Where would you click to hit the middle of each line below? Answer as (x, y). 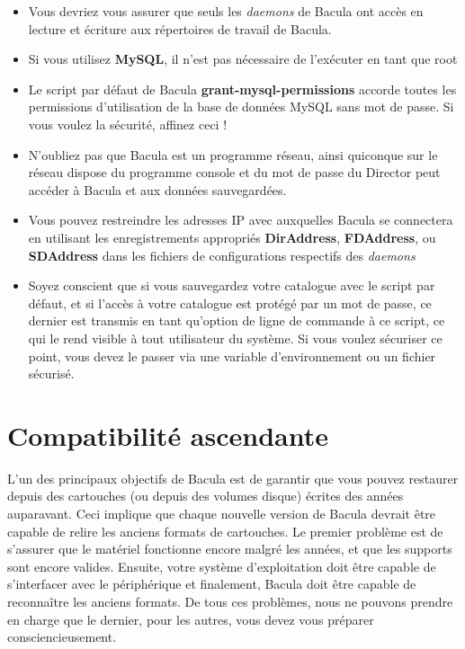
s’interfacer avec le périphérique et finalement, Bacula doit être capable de (212, 584)
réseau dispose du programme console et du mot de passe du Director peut (234, 172)
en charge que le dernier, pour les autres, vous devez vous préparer (191, 619)
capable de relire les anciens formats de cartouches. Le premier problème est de (225, 531)
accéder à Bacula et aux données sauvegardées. (157, 189)
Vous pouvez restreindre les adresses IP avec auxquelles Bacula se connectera (241, 220)
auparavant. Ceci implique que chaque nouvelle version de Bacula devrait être (222, 513)
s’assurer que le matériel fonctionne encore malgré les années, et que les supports (230, 549)
